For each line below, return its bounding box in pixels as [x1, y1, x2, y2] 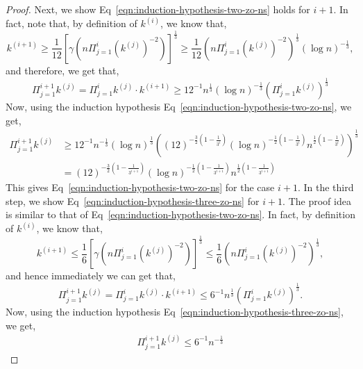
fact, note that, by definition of [6, 16, 137, 31]
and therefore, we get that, [6, 63, 119, 77]
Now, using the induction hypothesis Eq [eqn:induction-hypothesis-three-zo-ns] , [6, 304, 344, 319]
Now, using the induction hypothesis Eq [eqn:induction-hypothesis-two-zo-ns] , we [6, 99, 352, 113]
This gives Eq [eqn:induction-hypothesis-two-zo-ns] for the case [6, 180, 275, 195]
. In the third [297, 180, 354, 195]
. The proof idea [282, 193, 351, 208]
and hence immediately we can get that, [6, 268, 176, 283]
